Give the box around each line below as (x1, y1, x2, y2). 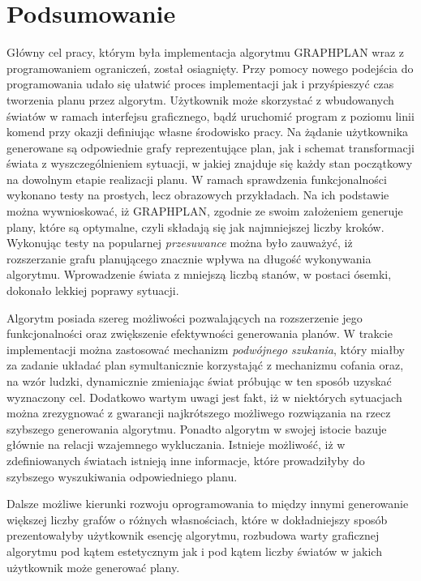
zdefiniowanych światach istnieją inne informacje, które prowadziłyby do (6, 451, 365, 468)
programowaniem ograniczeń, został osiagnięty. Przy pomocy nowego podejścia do (6, 59, 414, 76)
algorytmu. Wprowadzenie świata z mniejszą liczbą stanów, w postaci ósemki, (6, 266, 392, 283)
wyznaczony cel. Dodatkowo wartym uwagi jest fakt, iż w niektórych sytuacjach (6, 388, 402, 405)
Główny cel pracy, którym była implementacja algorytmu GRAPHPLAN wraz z (6, 44, 405, 61)
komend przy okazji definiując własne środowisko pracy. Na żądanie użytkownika (6, 123, 409, 140)
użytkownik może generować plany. (6, 558, 180, 575)
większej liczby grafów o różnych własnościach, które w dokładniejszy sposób (6, 511, 388, 528)
